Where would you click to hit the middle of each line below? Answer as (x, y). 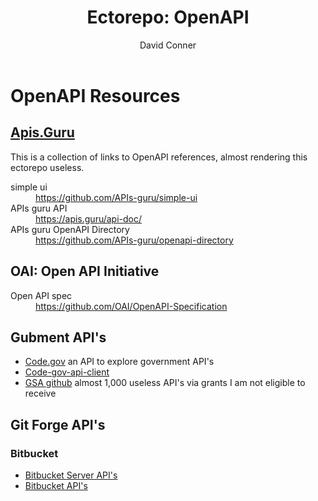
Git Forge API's (58, 424)
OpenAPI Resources (95, 95)
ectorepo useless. (47, 167)
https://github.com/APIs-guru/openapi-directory (134, 240)
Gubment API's (58, 337)
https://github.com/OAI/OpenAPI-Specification (131, 306)
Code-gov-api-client (67, 372)
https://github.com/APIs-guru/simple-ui (116, 197)
